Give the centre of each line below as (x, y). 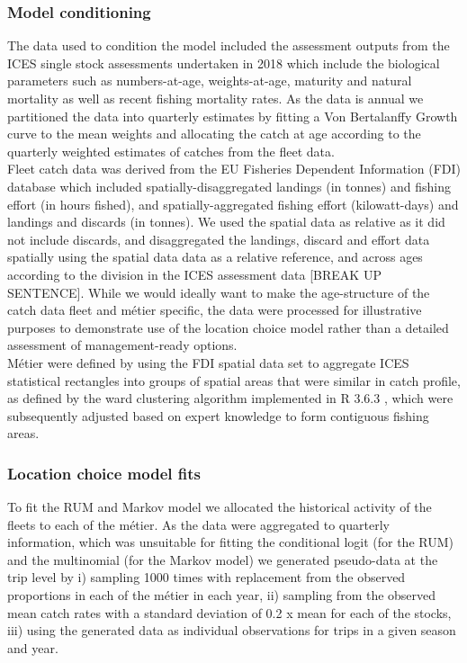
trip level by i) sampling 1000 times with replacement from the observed (207, 577)
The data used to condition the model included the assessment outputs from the (229, 45)
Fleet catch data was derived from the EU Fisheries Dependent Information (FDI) (234, 169)
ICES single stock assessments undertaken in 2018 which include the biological (224, 63)
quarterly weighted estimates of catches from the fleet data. (171, 151)
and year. (33, 647)
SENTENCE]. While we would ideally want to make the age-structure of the (219, 292)
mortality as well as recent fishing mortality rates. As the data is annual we (216, 98)
